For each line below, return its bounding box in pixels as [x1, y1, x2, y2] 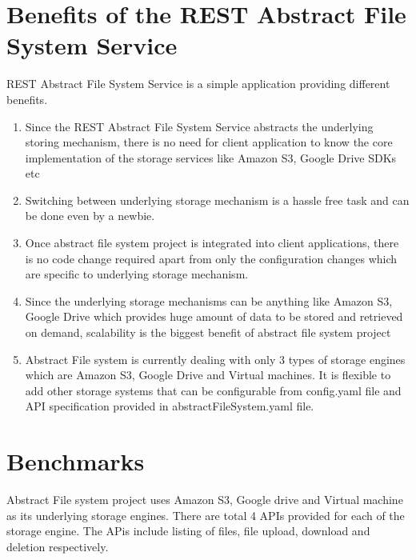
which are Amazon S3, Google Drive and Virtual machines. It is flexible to [25, 366, 391, 383]
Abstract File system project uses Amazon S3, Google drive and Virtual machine [6, 491, 403, 508]
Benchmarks [6, 445, 145, 478]
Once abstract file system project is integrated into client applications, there [25, 234, 399, 251]
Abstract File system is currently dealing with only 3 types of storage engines [25, 350, 406, 367]
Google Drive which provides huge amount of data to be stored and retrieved [25, 308, 403, 325]
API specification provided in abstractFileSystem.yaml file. [25, 398, 314, 414]
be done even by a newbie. [25, 207, 155, 224]
